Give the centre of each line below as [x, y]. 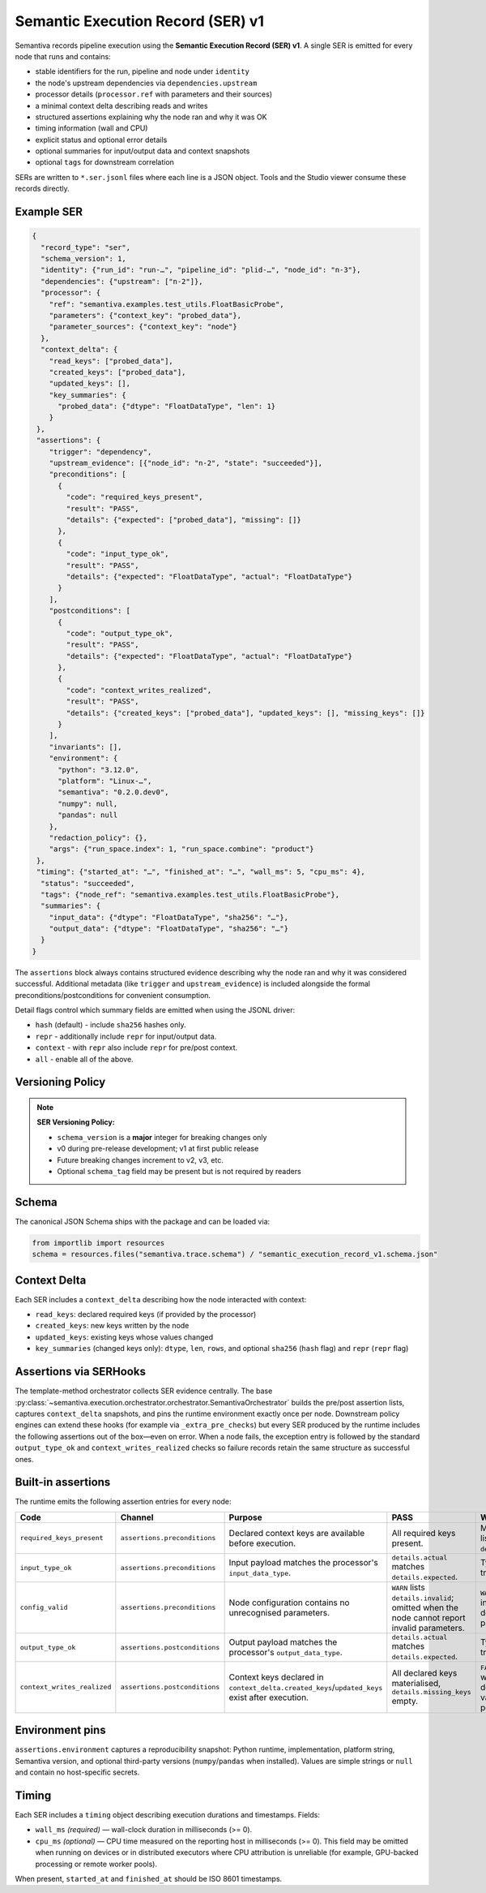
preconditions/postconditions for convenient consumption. [113, 995]
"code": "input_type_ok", [117, 554]
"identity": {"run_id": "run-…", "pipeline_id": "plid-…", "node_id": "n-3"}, [201, 270]
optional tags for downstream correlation [104, 162]
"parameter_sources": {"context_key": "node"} [143, 327]
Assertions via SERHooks [80, 1372]
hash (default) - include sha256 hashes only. [111, 1025]
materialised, [416, 1684]
